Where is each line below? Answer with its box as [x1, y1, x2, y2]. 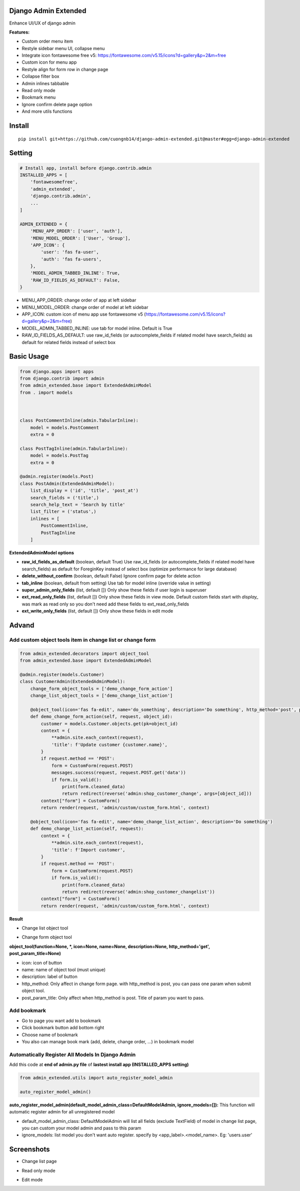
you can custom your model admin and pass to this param [21, 1125, 141, 1131]
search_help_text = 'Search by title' [30, 502, 125, 507]
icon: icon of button [21, 960, 62, 966]
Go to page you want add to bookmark [21, 1017, 101, 1024]
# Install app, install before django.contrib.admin [19, 165, 152, 171]
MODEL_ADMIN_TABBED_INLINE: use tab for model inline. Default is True [21, 325, 172, 331]
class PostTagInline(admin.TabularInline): [19, 446, 128, 451]
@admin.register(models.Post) [19, 474, 94, 479]
